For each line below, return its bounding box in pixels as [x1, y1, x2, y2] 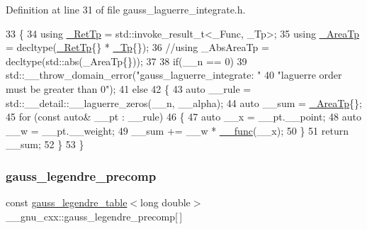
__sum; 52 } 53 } [6, 137, 84, 152]
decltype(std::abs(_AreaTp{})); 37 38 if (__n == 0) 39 [6, 53, 247, 68]
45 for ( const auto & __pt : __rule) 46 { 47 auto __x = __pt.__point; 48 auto [6, 109, 361, 124]
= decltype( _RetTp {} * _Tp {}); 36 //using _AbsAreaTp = [6, 40, 269, 55]
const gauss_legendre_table [6, 195, 128, 210]
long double [140, 195, 191, 210]
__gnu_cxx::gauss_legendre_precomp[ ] [6, 208, 183, 223]
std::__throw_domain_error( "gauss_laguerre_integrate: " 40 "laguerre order [6, 67, 342, 82]
